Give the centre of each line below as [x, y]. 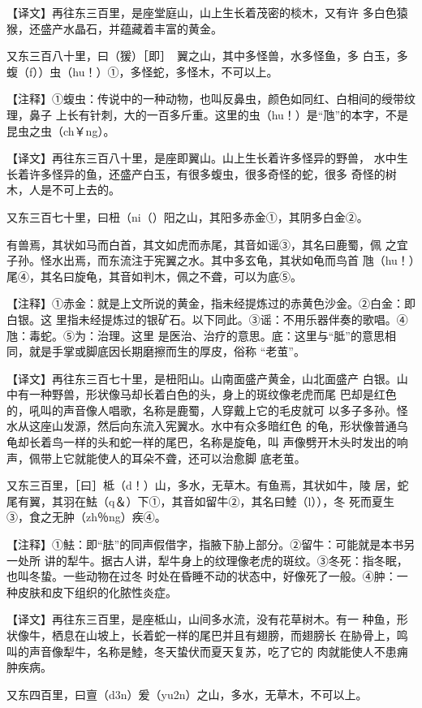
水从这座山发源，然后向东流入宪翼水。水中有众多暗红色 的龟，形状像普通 [202, 426]
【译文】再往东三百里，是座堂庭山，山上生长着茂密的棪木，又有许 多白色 [202, 12]
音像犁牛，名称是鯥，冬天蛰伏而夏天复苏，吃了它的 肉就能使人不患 [218, 651]
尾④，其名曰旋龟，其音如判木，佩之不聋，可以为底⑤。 [154, 276]
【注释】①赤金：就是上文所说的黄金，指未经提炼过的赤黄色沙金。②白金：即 [211, 303]
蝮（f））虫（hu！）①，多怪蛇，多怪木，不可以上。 [142, 71]
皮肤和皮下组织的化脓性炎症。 [97, 591]
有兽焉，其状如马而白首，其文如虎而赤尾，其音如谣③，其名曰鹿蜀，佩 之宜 [207, 244]
